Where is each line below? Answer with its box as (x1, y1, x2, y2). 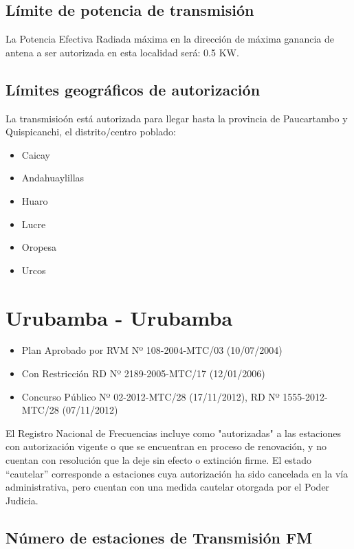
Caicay (21, 147, 51, 161)
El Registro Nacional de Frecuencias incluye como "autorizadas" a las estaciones (5, 425, 341, 440)
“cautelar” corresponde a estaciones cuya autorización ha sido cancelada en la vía (5, 466, 349, 480)
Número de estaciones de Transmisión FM (5, 526, 313, 548)
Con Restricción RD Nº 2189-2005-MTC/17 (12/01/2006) (21, 366, 265, 381)
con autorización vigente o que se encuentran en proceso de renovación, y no (5, 439, 327, 453)
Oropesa (21, 240, 57, 254)
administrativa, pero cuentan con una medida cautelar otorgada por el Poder (5, 480, 330, 494)
